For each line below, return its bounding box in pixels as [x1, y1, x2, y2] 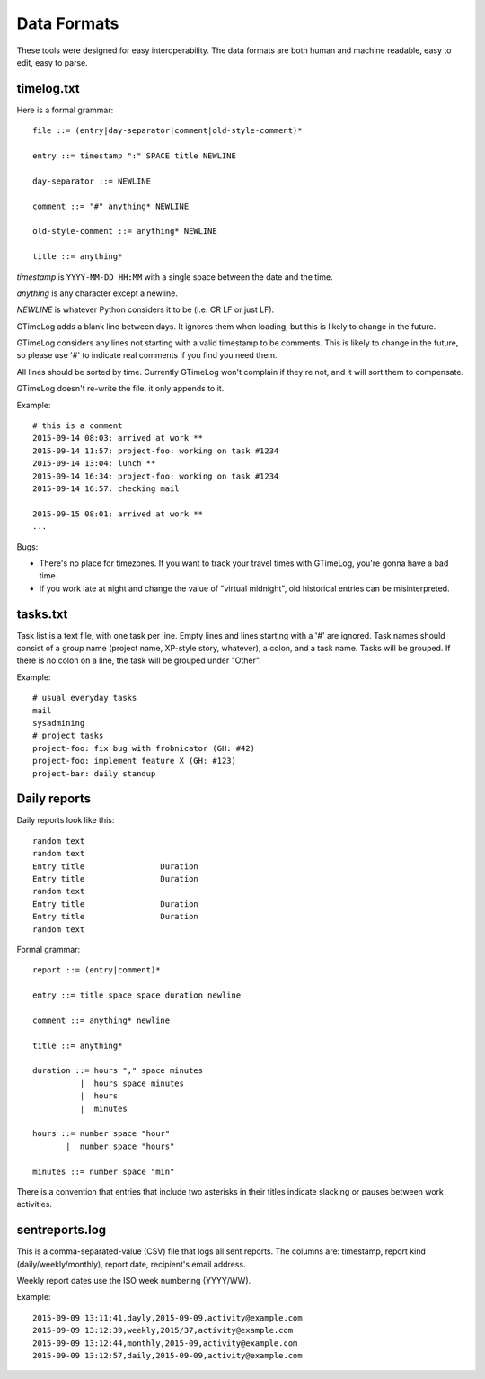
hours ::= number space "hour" [32, 1129, 171, 1139]
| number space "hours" [66, 1141, 175, 1151]
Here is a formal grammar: [16, 104, 114, 115]
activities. [16, 1199, 53, 1210]
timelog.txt [16, 81, 80, 96]
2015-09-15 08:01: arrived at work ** [32, 508, 204, 519]
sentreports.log [16, 1222, 107, 1238]
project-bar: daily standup [32, 768, 156, 778]
